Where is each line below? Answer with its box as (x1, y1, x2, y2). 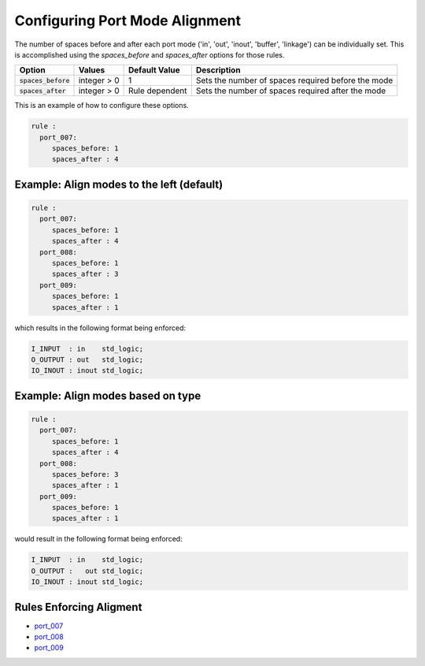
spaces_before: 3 (51, 470, 119, 478)
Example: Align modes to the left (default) (14, 177, 224, 191)
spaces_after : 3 (51, 270, 119, 279)
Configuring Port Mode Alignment (14, 12, 242, 29)
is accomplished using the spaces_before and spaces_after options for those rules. (14, 50, 285, 59)
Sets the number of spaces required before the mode (195, 75, 394, 86)
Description (195, 65, 241, 76)
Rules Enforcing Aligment (14, 600, 142, 614)
